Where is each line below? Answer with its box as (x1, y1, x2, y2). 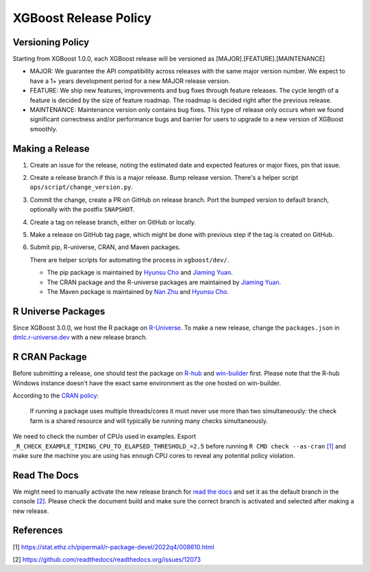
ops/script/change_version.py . (29, 183, 134, 192)
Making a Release (12, 143, 90, 155)
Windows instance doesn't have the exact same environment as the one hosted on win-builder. (12, 378, 281, 387)
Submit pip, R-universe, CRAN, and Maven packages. (29, 243, 181, 251)
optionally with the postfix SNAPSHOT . (29, 205, 135, 214)
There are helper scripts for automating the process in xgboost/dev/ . (29, 255, 230, 264)
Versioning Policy (12, 36, 90, 48)
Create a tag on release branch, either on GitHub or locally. (29, 218, 197, 226)
